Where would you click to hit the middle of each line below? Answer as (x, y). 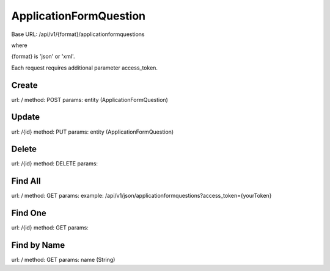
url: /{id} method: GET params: (50, 228)
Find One (29, 213)
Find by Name (38, 245)
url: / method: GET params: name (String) (63, 260)
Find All (26, 181)
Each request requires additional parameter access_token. (85, 68)
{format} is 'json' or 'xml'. (43, 56)
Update (26, 117)
